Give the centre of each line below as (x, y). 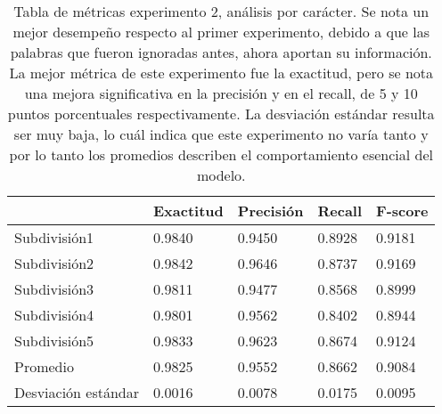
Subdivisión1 (54, 237)
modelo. (221, 175)
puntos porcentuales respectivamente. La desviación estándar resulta (221, 114)
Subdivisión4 (54, 315)
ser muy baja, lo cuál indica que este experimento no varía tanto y (221, 134)
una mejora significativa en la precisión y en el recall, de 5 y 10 (221, 93)
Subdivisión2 (54, 263)
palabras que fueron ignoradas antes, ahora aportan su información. (221, 52)
